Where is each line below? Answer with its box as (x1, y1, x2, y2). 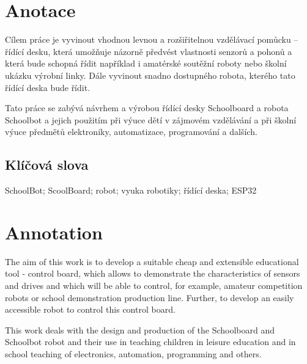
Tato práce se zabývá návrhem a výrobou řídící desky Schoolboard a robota (5, 101, 289, 114)
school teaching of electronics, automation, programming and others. (5, 347, 262, 360)
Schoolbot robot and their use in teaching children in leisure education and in (5, 335, 296, 348)
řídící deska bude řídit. (5, 81, 91, 93)
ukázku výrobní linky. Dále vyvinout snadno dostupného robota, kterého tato (5, 68, 295, 81)
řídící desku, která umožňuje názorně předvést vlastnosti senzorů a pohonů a (5, 45, 292, 57)
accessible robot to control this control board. (5, 303, 176, 316)
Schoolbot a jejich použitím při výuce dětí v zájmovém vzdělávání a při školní (5, 113, 297, 126)
